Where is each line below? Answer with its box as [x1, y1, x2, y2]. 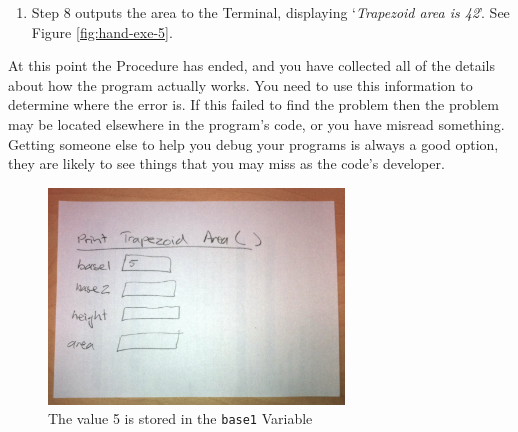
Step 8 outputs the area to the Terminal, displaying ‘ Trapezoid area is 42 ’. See [31, 2, 510, 22]
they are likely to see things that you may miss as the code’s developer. [8, 153, 445, 174]
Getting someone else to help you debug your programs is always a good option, [8, 133, 499, 154]
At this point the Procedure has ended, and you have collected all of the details [8, 55, 496, 76]
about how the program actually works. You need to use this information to [8, 74, 473, 95]
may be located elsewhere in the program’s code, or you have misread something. [8, 113, 505, 134]
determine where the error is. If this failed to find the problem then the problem [8, 94, 499, 115]
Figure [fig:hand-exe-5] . [31, 21, 173, 42]
